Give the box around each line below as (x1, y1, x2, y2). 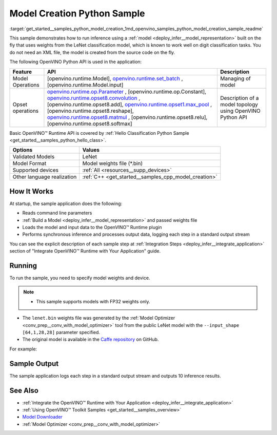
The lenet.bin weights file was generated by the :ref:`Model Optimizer (22, 315, 175, 321)
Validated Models (12, 153, 55, 160)
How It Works (9, 187, 54, 196)
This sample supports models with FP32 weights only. (36, 298, 150, 304)
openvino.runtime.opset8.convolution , (47, 94, 141, 101)
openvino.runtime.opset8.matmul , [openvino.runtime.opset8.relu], (47, 113, 208, 120)
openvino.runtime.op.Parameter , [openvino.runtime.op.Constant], (47, 88, 207, 95)
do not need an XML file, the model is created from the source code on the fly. (9, 49, 175, 55)
